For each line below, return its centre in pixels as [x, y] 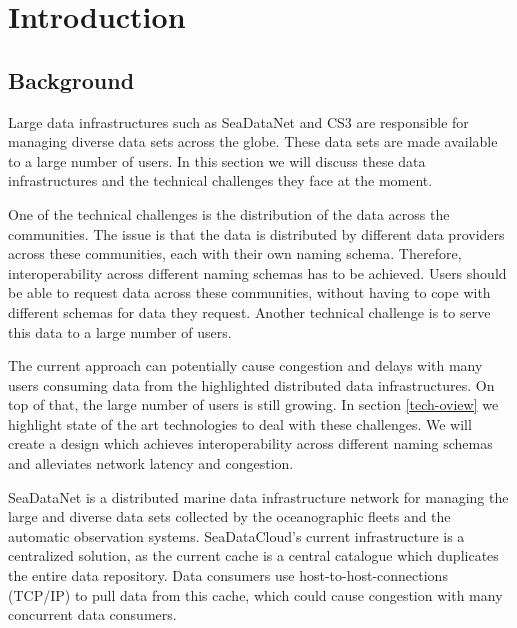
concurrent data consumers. [92, 614]
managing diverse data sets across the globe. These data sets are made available [253, 141]
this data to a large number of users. [120, 331]
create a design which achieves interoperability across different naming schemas [250, 443]
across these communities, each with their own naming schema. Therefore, [235, 253]
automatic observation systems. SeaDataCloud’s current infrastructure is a [236, 535]
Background [71, 79]
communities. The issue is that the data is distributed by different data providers [256, 233]
